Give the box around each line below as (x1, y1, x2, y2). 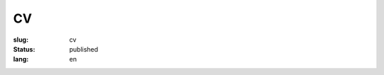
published (69, 45, 99, 53)
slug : (13, 35, 28, 44)
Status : (13, 45, 36, 53)
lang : (13, 55, 29, 64)
